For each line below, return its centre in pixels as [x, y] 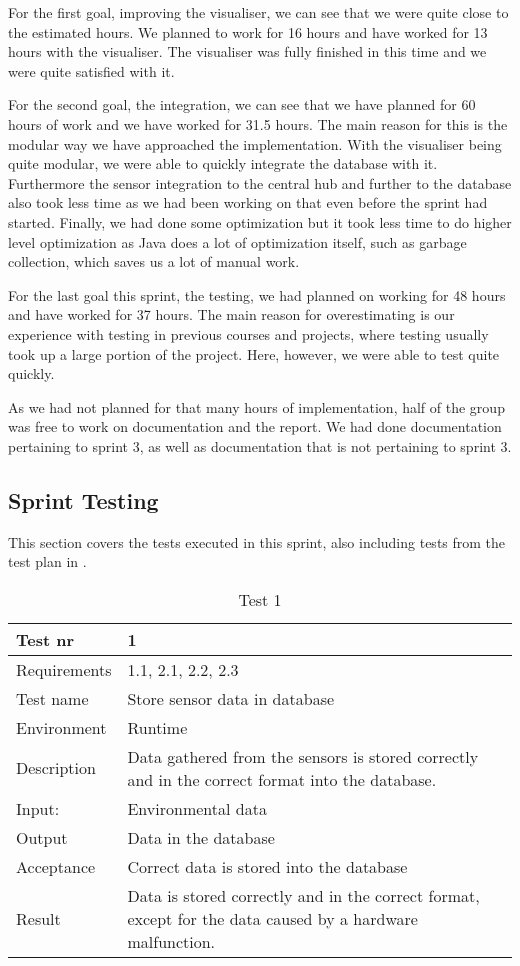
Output [42, 837]
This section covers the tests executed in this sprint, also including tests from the [257, 541]
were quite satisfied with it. [91, 70]
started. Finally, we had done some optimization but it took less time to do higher [260, 221]
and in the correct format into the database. [282, 779]
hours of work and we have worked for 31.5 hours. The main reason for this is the [258, 123]
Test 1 [260, 599]
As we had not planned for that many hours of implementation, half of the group [256, 406]
